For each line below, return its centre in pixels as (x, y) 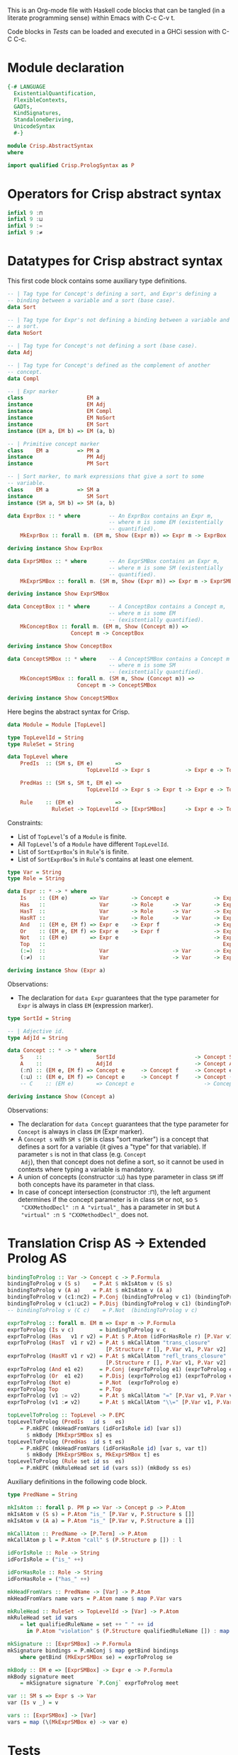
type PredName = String (42, 1495)
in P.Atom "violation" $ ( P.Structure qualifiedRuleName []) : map (128, 1631)
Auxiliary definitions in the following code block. (77, 1482)
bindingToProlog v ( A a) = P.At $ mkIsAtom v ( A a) (90, 1290)
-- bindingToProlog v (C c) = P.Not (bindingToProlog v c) (103, 1310)
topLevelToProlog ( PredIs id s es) (66, 1422)
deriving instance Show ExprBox (55, 549)
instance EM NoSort (61, 418)
